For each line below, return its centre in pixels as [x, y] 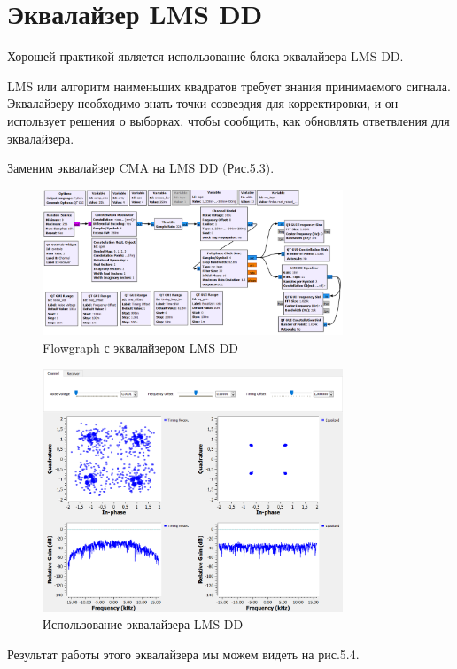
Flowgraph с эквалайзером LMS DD [141, 347]
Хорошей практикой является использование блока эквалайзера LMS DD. [205, 56]
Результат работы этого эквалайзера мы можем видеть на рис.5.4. [183, 653]
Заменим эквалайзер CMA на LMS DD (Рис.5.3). [141, 168]
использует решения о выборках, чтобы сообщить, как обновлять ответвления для [228, 120]
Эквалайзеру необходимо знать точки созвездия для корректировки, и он [203, 103]
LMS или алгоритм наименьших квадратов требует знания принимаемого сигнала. [229, 86]
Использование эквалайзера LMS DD [143, 624]
